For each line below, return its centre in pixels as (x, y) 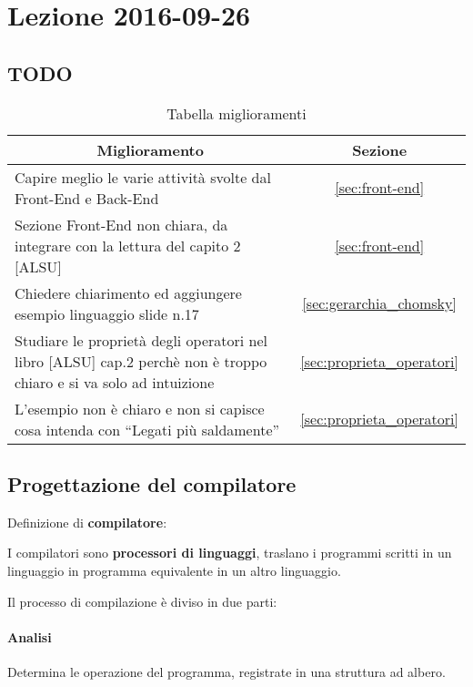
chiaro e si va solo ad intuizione (115, 382)
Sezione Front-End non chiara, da (121, 224)
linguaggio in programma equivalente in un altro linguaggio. (174, 570)
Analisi (30, 636)
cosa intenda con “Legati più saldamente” (147, 429)
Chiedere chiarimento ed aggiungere (128, 292)
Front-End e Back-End (87, 198)
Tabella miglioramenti (236, 113)
